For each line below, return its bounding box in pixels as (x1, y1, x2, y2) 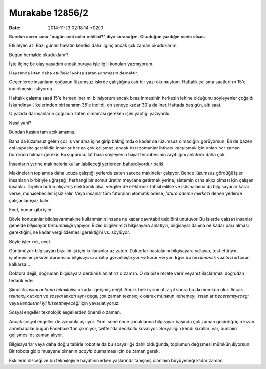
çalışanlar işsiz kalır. (9, 197, 50, 203)
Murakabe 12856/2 (9, 7, 89, 18)
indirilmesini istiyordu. (9, 86, 54, 92)
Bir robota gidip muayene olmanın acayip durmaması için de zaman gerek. (9, 348, 160, 354)
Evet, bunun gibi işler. (9, 207, 53, 213)
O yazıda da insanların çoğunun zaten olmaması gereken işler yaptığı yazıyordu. (9, 111, 171, 117)
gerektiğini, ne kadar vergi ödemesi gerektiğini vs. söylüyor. (9, 229, 130, 235)
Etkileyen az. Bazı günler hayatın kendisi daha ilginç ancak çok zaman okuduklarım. (9, 42, 178, 49)
